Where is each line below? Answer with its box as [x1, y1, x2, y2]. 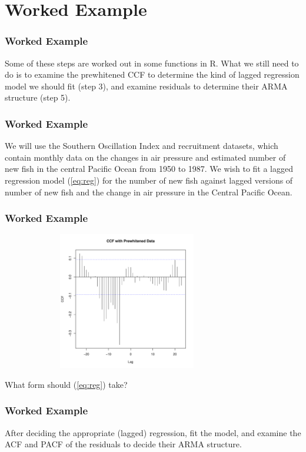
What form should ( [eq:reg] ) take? [5, 378, 128, 390]
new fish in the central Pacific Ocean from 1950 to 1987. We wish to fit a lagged [5, 162, 293, 175]
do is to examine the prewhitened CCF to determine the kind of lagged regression [5, 68, 300, 81]
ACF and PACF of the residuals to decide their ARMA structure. [5, 438, 242, 450]
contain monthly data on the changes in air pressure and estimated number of [5, 151, 286, 163]
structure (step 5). [5, 91, 71, 104]
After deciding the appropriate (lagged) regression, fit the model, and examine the [5, 426, 301, 438]
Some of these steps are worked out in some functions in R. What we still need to [5, 56, 299, 69]
